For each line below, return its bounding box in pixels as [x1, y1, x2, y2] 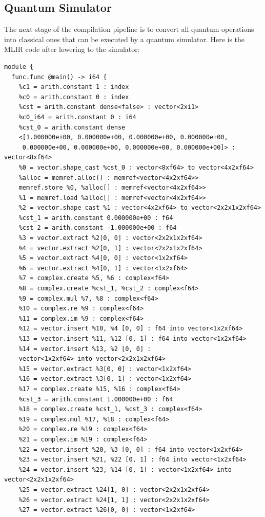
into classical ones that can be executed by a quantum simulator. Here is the [4, 33, 245, 44]
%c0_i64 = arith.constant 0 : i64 [18, 113, 136, 121]
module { [4, 63, 34, 70]
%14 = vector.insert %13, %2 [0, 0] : [18, 345, 151, 353]
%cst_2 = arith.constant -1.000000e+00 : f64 [18, 224, 177, 232]
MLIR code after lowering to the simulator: [4, 44, 140, 54]
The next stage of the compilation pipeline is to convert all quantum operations [4, 24, 254, 34]
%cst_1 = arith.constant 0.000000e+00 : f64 [18, 214, 173, 221]
